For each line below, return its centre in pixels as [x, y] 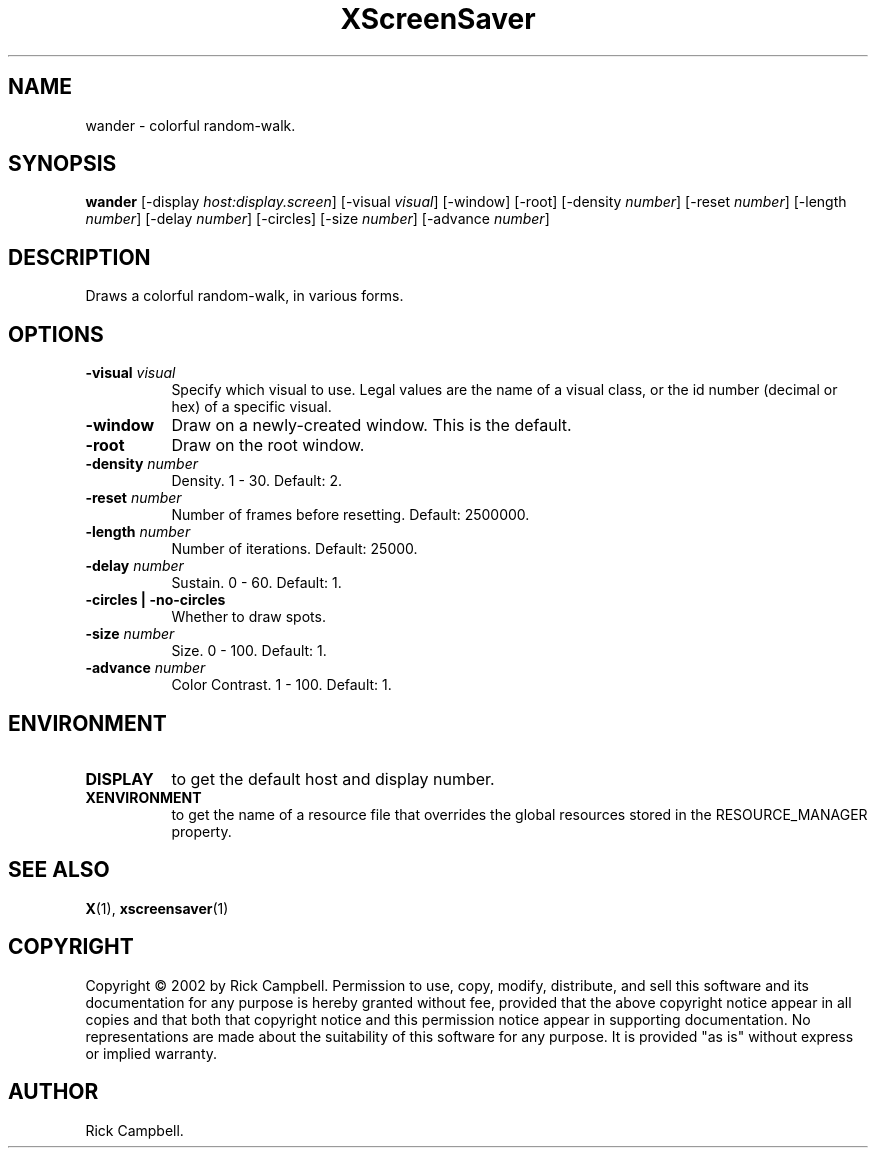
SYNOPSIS [62, 164]
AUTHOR [53, 1092]
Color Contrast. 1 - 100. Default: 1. [281, 685]
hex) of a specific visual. [251, 407]
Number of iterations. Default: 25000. [294, 549]
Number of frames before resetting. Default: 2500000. [350, 515]
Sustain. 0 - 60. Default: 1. [256, 583]
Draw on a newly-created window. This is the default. [371, 425]
